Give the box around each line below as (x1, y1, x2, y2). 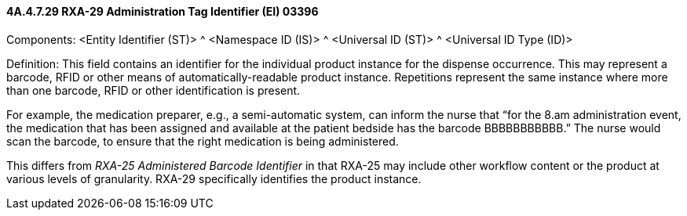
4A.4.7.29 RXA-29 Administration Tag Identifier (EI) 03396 (6, 5, 319, 18)
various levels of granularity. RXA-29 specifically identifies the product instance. (6, 171, 422, 185)
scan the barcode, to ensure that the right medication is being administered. (6, 134, 399, 148)
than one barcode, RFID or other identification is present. (6, 83, 301, 97)
